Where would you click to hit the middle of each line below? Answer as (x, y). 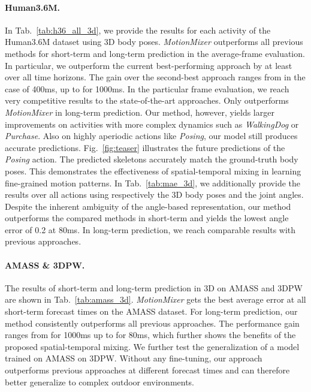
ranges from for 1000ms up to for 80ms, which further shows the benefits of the (150, 335)
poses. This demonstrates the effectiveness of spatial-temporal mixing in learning (153, 171)
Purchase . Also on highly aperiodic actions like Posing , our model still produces (151, 136)
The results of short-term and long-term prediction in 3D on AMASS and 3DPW (154, 287)
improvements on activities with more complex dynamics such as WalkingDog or (152, 124)
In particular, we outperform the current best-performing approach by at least (149, 65)
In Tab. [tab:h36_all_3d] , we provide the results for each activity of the (138, 30)
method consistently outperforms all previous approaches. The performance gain (152, 323)
